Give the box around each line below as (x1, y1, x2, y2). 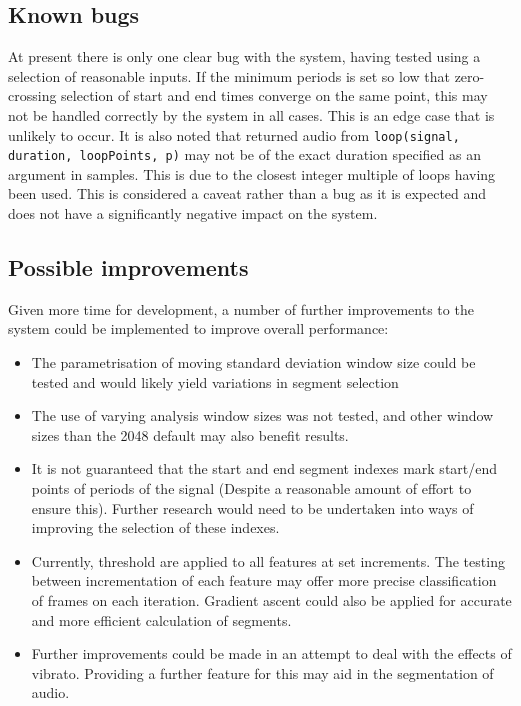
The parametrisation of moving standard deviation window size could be (31, 352, 476, 373)
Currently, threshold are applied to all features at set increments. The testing (31, 550, 505, 571)
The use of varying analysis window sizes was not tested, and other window (31, 405, 494, 426)
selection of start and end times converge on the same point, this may (61, 85, 488, 106)
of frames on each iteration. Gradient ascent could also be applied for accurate (31, 590, 512, 610)
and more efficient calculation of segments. (31, 609, 292, 630)
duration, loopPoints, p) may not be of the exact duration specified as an (8, 144, 481, 165)
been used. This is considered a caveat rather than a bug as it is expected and (8, 183, 487, 204)
